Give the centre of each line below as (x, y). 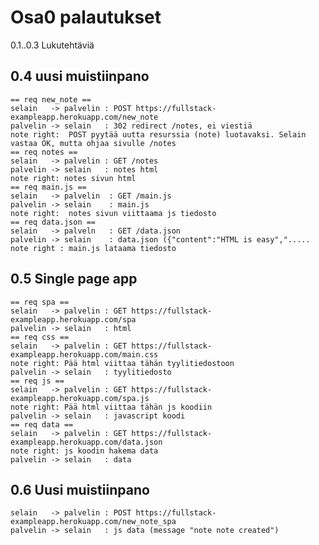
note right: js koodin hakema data (84, 451)
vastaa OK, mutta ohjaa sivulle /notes (93, 143)
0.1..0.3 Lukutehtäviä (52, 45)
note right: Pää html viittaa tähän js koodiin (111, 407)
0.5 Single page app (74, 279)
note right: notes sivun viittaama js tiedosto (113, 213)
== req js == (37, 381)
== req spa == (40, 302)
